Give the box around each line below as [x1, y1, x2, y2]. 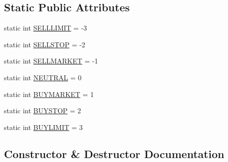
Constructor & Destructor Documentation [4, 146, 225, 161]
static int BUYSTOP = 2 [4, 105, 81, 116]
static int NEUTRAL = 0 [4, 72, 81, 82]
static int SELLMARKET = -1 [4, 56, 98, 66]
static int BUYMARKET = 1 [4, 89, 94, 99]
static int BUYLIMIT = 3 [4, 122, 83, 132]
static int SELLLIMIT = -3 [4, 23, 87, 33]
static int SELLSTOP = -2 [4, 39, 85, 49]
